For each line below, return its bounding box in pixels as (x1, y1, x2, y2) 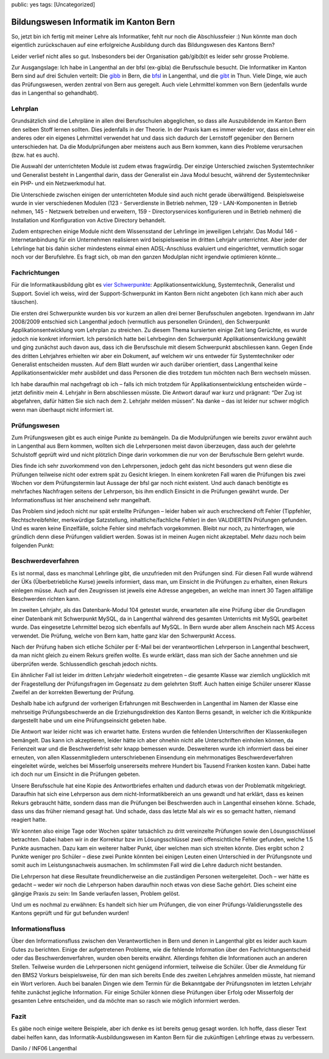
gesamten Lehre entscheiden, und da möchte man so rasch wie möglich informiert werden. (11, 997, 241, 1005)
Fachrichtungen (11, 268, 60, 277)
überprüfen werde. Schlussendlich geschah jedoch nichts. (11, 660, 158, 667)
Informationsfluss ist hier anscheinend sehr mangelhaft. (11, 496, 152, 503)
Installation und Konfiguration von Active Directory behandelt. (11, 217, 166, 224)
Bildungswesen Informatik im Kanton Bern (11, 16, 175, 27)
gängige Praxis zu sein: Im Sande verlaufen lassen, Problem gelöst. (11, 889, 180, 897)
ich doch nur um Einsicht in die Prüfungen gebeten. (11, 770, 140, 778)
